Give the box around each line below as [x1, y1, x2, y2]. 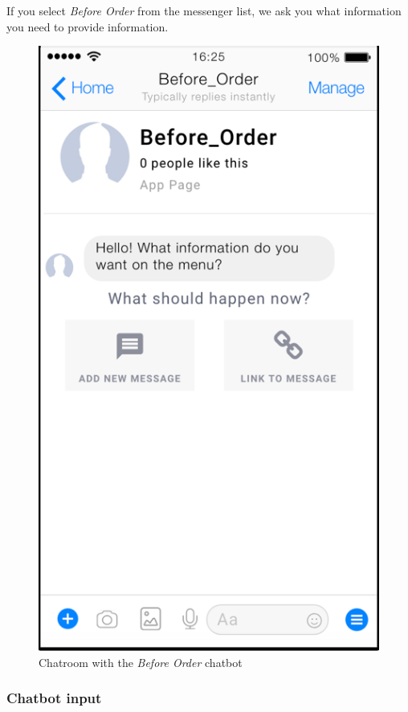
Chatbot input [6, 688, 102, 708]
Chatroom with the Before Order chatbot [39, 653, 243, 670]
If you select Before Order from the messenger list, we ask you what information [6, 2, 402, 18]
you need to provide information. [6, 18, 169, 35]
